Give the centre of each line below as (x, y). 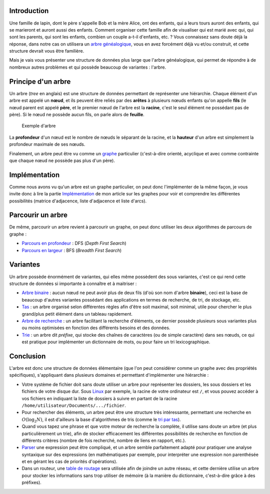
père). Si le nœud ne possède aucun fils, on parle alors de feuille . (77, 114)
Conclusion (27, 356)
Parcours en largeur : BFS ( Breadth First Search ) (72, 250)
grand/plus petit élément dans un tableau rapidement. (77, 314)
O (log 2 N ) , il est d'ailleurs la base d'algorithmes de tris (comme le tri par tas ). (101, 420)
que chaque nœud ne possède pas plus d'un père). (62, 160)
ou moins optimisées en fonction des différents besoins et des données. (96, 328)
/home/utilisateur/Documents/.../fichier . (74, 405)
